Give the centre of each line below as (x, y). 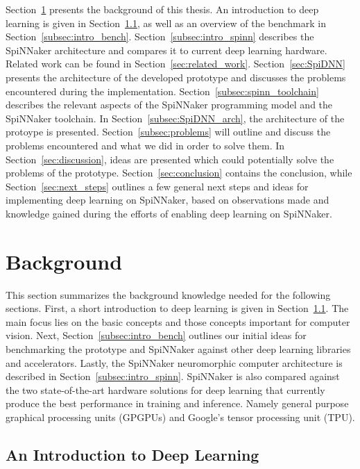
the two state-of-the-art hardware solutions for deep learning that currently (165, 389)
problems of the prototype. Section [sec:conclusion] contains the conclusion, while (179, 173)
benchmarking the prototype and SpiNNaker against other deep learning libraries (178, 349)
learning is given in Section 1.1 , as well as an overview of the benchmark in (166, 23)
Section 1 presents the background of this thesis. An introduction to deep (162, 9)
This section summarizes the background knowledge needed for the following (168, 294)
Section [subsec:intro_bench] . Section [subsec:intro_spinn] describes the (160, 36)
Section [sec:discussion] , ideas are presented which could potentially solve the (170, 159)
